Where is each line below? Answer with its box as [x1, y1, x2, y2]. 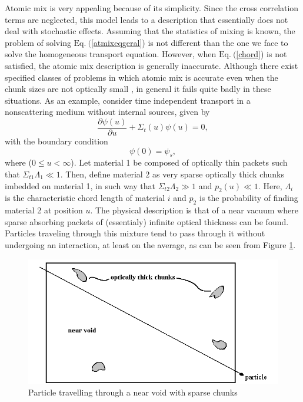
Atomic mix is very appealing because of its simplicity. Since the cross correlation [5, 2, 299, 14]
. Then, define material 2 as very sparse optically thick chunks [60, 167, 285, 180]
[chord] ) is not [236, 48, 287, 60]
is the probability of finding [199, 192, 298, 204]
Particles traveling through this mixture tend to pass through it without [5, 227, 265, 239]
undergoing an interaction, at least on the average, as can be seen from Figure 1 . [5, 238, 296, 251]
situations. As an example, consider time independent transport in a [5, 94, 251, 106]
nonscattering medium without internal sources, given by [5, 106, 210, 118]
